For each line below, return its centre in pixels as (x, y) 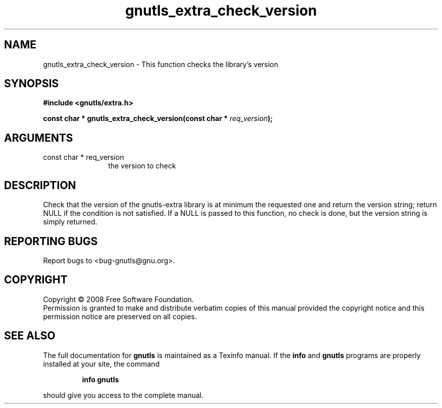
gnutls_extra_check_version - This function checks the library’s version (161, 64)
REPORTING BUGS (51, 241)
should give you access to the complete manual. (123, 395)
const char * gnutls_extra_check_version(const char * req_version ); (158, 119)
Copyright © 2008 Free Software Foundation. (119, 299)
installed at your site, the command (101, 364)
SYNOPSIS (32, 84)
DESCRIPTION (40, 185)
